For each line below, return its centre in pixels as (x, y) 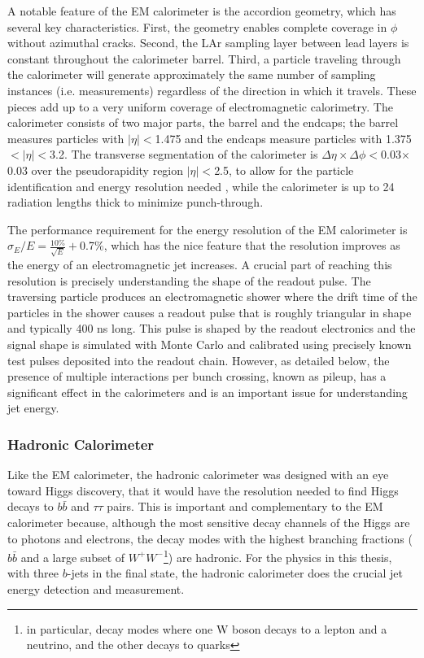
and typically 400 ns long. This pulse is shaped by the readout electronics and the (212, 328)
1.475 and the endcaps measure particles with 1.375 (283, 138)
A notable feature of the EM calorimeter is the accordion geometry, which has (202, 11)
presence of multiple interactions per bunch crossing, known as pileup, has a (197, 376)
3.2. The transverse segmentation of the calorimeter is (184, 154)
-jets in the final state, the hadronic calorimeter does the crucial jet (235, 573)
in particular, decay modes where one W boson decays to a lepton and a (207, 628)
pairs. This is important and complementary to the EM (245, 506)
